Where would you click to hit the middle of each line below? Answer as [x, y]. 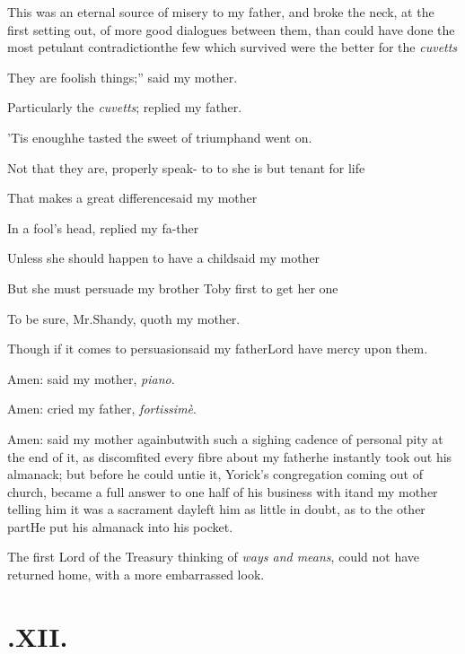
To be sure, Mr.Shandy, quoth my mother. [124, 318]
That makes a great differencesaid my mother [132, 198]
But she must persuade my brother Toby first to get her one [173, 288]
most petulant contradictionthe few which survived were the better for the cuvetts [232, 47]
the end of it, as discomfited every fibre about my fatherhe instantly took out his [230, 456]
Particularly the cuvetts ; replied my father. [125, 107]
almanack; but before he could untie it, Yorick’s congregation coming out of [215, 474]
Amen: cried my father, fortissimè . [102, 409]
